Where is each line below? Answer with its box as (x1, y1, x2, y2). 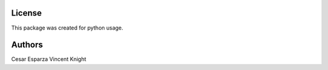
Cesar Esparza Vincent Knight (11, 56, 86, 63)
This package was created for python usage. (11, 24, 124, 31)
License (11, 8, 42, 18)
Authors (11, 40, 43, 50)
